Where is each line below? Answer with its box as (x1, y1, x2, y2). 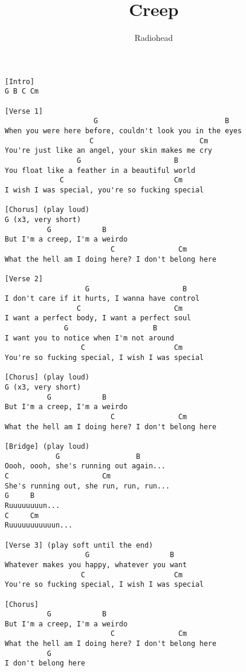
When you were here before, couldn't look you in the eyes (5, 127, 242, 135)
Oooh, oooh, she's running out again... (5, 462, 166, 471)
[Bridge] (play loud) (5, 442, 90, 451)
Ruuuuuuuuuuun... (5, 521, 73, 530)
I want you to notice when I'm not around (5, 333, 174, 342)
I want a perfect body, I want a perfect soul (5, 314, 191, 323)
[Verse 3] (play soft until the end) (5, 541, 153, 549)
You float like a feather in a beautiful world (5, 166, 196, 175)
